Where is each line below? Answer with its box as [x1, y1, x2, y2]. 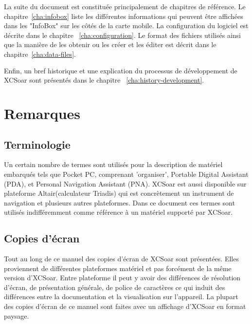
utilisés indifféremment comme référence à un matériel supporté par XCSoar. [4, 207, 233, 217]
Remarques [4, 103, 81, 123]
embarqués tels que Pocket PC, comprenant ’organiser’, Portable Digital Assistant [4, 169, 249, 179]
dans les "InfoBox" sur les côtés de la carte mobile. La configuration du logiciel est [4, 20, 249, 31]
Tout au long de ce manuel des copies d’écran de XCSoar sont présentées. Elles [4, 254, 239, 264]
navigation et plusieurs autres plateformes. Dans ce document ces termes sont [4, 197, 235, 207]
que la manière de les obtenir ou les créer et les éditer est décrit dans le [4, 39, 216, 50]
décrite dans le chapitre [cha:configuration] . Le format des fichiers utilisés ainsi [4, 30, 241, 40]
